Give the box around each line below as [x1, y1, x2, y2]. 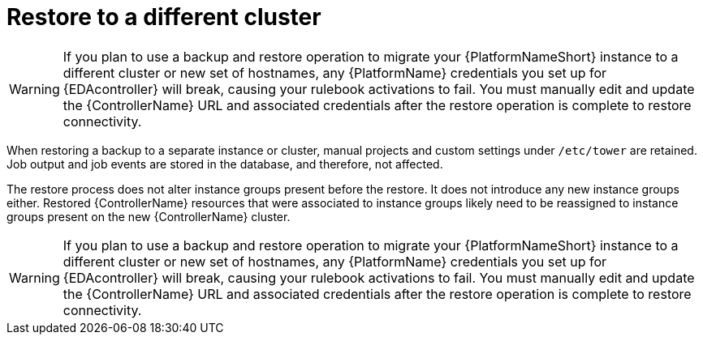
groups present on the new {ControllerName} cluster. [6, 209, 291, 224]
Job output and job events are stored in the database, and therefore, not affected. [6, 156, 443, 171]
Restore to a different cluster [6, 3, 321, 31]
